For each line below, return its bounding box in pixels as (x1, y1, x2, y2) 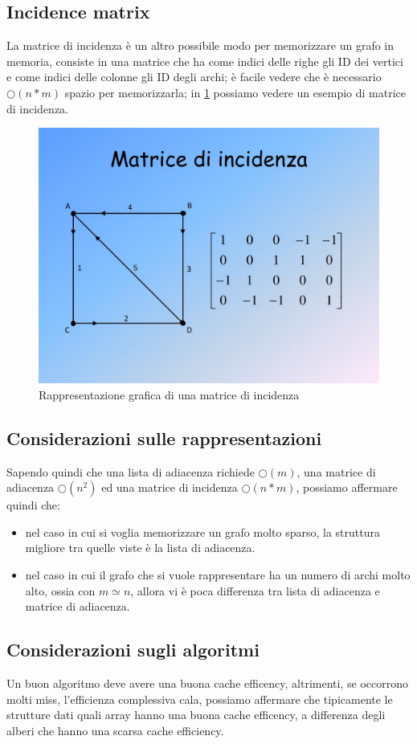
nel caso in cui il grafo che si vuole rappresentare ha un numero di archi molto (25, 566, 411, 583)
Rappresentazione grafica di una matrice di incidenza (39, 386, 300, 403)
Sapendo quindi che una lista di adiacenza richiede (6, 463, 255, 480)
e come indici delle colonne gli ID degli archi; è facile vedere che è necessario (6, 68, 382, 85)
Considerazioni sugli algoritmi (6, 637, 260, 662)
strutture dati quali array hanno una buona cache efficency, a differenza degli (6, 706, 386, 723)
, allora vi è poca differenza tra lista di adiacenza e (130, 582, 380, 599)
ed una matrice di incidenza (101, 479, 238, 496)
